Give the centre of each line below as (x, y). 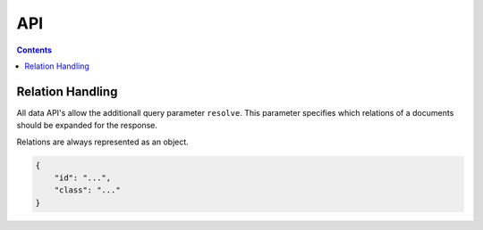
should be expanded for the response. (87, 126)
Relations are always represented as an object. (103, 142)
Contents (34, 50)
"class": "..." (87, 190)
